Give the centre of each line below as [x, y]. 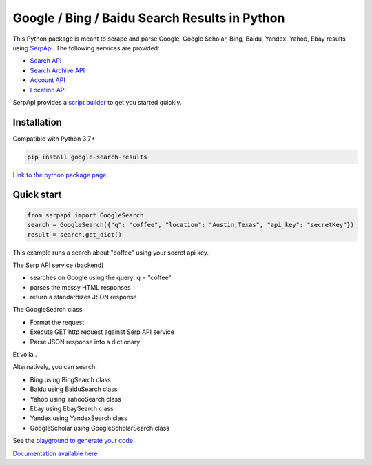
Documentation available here [55, 453]
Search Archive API [58, 70]
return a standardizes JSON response [83, 297]
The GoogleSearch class [48, 310]
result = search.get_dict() [74, 234]
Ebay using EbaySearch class [72, 408]
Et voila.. [25, 355]
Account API [48, 80]
